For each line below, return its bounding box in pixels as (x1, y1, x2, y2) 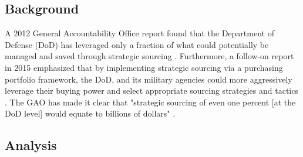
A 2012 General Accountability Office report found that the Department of (5, 27, 274, 39)
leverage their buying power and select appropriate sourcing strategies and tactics (5, 84, 298, 97)
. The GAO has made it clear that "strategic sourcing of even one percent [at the (5, 95, 296, 108)
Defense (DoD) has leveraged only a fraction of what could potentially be (5, 38, 269, 50)
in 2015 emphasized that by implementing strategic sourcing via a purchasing (5, 61, 283, 73)
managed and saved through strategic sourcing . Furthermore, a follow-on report (5, 50, 294, 62)
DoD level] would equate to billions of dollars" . (5, 107, 176, 120)
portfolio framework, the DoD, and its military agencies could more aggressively (5, 73, 292, 85)
